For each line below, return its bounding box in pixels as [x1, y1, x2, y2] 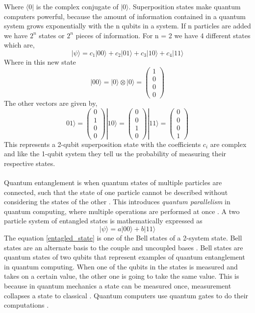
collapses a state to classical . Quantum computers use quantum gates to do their [4, 290, 249, 300]
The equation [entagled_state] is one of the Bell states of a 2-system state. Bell [4, 233, 242, 243]
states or [39, 30, 65, 40]
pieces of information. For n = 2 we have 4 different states [76, 30, 251, 40]
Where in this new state [4, 56, 76, 67]
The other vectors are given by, [4, 97, 98, 108]
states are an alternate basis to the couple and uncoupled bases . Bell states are [4, 242, 243, 252]
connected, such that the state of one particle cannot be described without [4, 187, 228, 197]
